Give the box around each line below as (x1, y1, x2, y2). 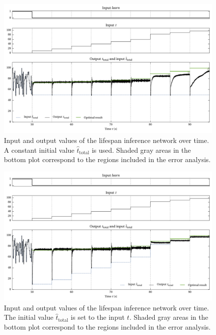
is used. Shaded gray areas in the (91, 144, 191, 155)
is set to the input (71, 312, 125, 322)
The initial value (4, 312, 54, 322)
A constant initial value (4, 144, 75, 155)
